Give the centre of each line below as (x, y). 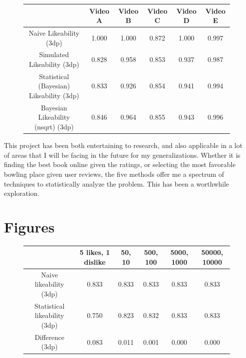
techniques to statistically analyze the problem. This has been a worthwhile (117, 183)
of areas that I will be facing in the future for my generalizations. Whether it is (122, 155)
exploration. (22, 193)
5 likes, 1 (95, 252)
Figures (29, 226)
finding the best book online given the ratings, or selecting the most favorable (120, 164)
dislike (95, 262)
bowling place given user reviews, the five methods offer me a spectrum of (114, 174)
